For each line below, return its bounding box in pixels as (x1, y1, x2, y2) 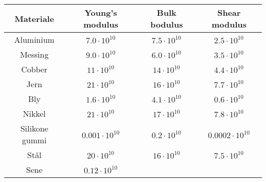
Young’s (84, 7, 117, 18)
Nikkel (23, 108, 46, 119)
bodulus (150, 18, 183, 30)
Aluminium (14, 34, 55, 45)
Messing (20, 48, 49, 60)
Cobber (21, 63, 48, 75)
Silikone (20, 122, 49, 134)
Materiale (14, 12, 54, 24)
